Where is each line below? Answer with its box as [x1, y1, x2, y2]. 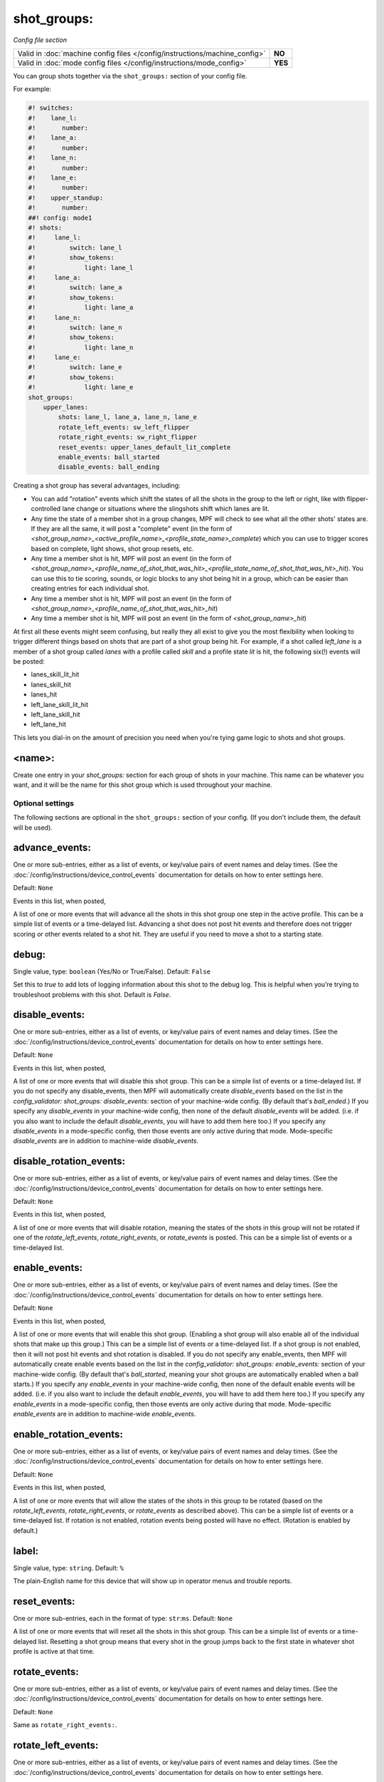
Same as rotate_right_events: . [13, 1721, 117, 1729]
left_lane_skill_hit [31, 710, 81, 719]
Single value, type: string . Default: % [13, 1563, 124, 1572]
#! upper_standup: [28, 193, 104, 202]
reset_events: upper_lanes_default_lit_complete [58, 443, 231, 451]
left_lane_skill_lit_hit [31, 700, 89, 709]
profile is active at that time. [13, 1647, 95, 1656]
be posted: [13, 657, 46, 666]
